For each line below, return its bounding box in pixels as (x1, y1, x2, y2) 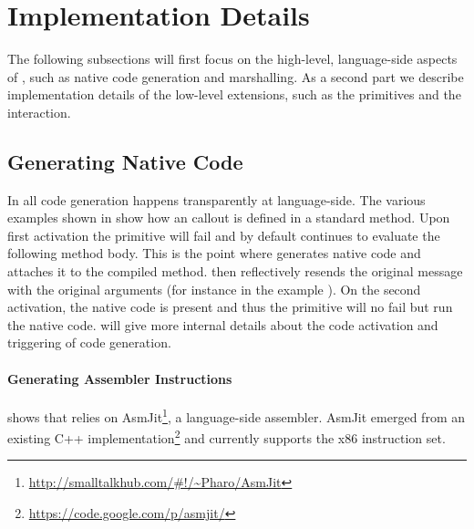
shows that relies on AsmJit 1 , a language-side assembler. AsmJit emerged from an (7, 404, 465, 426)
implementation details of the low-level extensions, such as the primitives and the (7, 85, 461, 104)
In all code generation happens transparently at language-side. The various (7, 190, 426, 209)
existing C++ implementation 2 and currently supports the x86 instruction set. (7, 426, 446, 447)
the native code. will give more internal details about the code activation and (7, 315, 438, 334)
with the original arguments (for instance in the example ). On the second (7, 279, 421, 298)
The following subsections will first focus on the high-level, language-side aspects (7, 49, 458, 68)
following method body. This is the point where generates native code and (7, 244, 421, 263)
